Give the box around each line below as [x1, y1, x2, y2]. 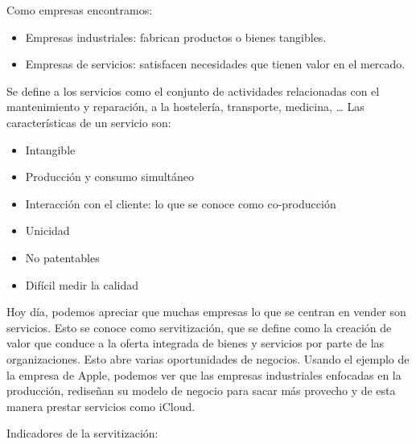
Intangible [25, 141, 76, 158]
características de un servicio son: [6, 113, 171, 130]
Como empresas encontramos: [6, 2, 153, 18]
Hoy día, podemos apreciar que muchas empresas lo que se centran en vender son [6, 303, 406, 320]
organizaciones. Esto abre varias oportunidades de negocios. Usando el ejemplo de [6, 350, 410, 367]
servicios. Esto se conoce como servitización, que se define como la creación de [6, 319, 392, 335]
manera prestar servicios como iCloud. [6, 397, 196, 414]
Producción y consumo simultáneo [25, 168, 195, 185]
